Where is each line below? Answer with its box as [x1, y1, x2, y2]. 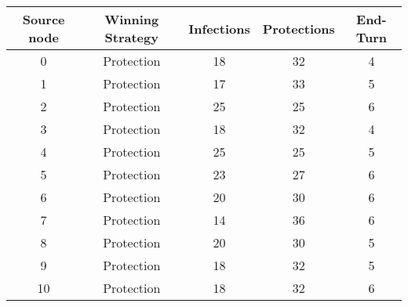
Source [22, 10, 65, 28]
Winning [104, 10, 159, 28]
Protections [262, 19, 335, 38]
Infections [188, 19, 250, 38]
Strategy [104, 28, 158, 46]
